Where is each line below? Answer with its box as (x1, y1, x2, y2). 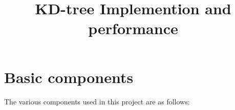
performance (88, 18, 178, 39)
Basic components (4, 66, 134, 87)
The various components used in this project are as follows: (4, 96, 190, 106)
